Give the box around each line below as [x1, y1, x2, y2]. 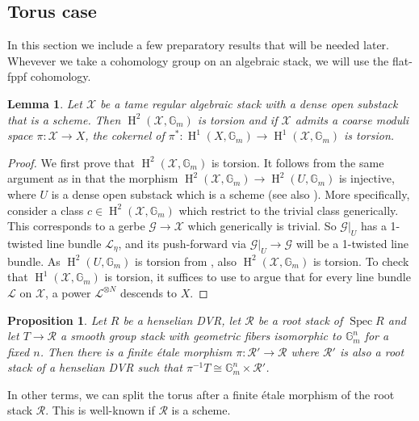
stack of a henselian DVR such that [7, 359, 182, 376]
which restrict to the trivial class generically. [178, 201, 399, 218]
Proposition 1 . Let [7, 311, 107, 328]
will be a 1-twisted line [295, 234, 409, 251]
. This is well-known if [45, 402, 155, 419]
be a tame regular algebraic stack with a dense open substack [100, 95, 398, 112]
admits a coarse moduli [295, 111, 409, 128]
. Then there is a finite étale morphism [40, 343, 233, 360]
